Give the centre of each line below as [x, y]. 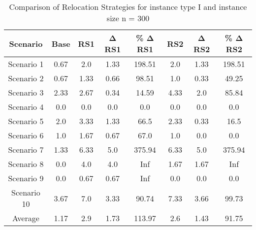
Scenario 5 [26, 121]
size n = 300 [128, 18]
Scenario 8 [26, 164]
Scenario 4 [26, 107]
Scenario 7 [26, 149]
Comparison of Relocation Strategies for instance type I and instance [128, 7]
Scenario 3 [26, 92]
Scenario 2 [26, 78]
